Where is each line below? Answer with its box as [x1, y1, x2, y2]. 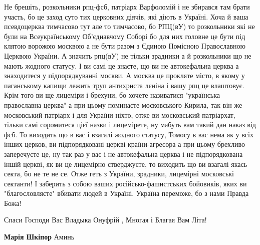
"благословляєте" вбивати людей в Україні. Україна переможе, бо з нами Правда [4, 188, 249, 198]
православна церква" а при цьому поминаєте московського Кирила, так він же [4, 99, 242, 110]
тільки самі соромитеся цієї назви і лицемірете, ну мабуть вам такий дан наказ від [4, 119, 256, 130]
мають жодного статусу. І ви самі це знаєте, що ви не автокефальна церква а [4, 60, 239, 71]
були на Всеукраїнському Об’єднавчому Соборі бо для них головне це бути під [4, 31, 245, 41]
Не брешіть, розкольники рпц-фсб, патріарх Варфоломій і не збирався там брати [4, 2, 250, 12]
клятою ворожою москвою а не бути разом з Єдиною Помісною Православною [4, 41, 246, 51]
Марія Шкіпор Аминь [4, 231, 75, 242]
